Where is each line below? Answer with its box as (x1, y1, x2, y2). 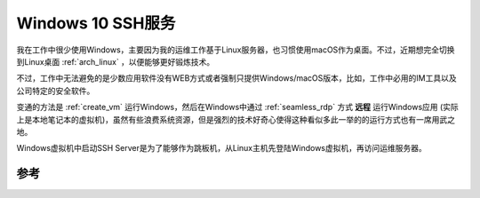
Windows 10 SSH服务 (16, 13, 176, 33)
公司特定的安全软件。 (16, 85, 95, 96)
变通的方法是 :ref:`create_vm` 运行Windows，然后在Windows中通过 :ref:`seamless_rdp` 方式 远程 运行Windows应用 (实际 (16, 102, 460, 113)
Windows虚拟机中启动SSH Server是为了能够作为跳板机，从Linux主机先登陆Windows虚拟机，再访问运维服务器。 (16, 143, 427, 154)
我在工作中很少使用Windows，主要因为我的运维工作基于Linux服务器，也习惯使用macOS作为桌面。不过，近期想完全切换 (16, 44, 455, 55)
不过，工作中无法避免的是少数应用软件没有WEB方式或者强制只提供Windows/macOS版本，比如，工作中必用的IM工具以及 (16, 73, 457, 83)
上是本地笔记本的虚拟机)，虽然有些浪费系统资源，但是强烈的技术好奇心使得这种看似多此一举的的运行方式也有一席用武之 (16, 114, 456, 124)
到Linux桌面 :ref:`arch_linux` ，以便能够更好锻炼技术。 (16, 56, 215, 67)
